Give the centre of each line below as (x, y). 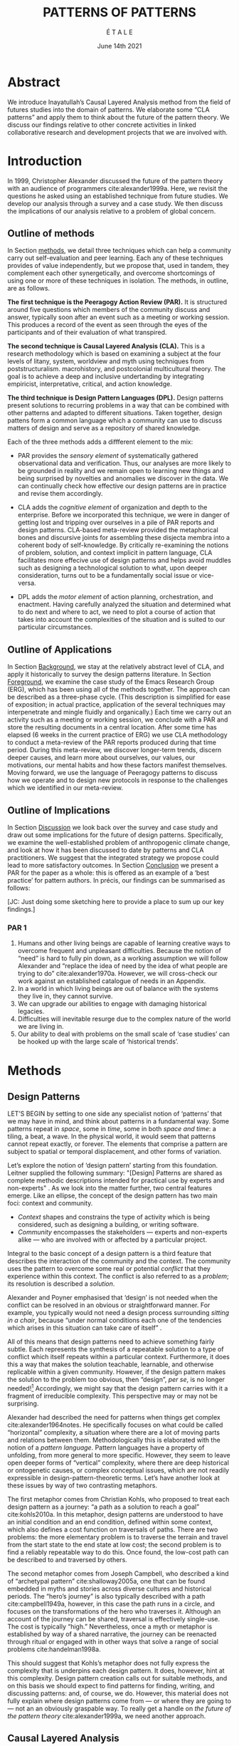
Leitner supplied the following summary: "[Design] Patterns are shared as (115, 1173)
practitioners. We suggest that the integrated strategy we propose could (113, 858)
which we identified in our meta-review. (65, 788)
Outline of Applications (60, 649)
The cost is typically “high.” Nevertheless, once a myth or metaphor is (110, 1627)
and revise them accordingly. (60, 494)
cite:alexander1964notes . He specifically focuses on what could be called (115, 1425)
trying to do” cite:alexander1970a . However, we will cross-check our (118, 974)
